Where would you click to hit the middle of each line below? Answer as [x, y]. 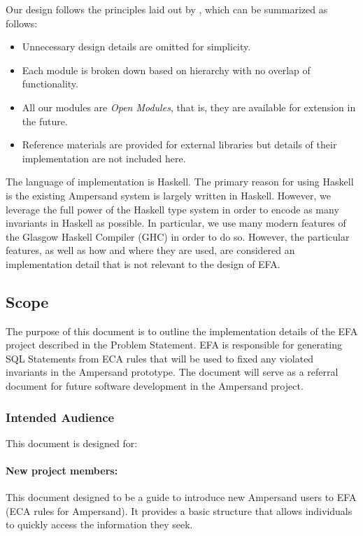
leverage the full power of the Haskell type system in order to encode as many [172, 209]
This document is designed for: [72, 443]
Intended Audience [60, 417]
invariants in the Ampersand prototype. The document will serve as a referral [172, 372]
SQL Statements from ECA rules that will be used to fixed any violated [160, 358]
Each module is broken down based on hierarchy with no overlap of [166, 70]
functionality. [50, 84]
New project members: [62, 471]
